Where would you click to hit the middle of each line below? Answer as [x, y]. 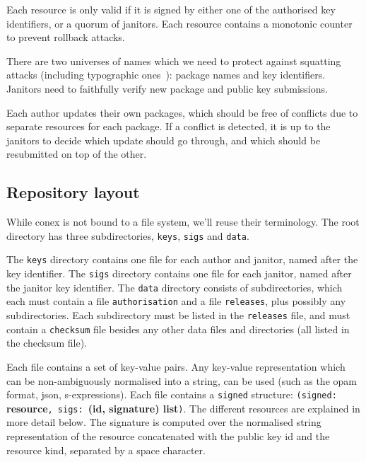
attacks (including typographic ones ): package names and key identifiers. [166, 75]
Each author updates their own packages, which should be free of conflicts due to [182, 112]
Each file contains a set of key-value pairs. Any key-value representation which [176, 366]
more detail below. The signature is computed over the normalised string [164, 422]
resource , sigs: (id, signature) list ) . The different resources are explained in [183, 408]
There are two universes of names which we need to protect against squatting [174, 60]
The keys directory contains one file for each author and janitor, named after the [182, 259]
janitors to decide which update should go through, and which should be [164, 140]
